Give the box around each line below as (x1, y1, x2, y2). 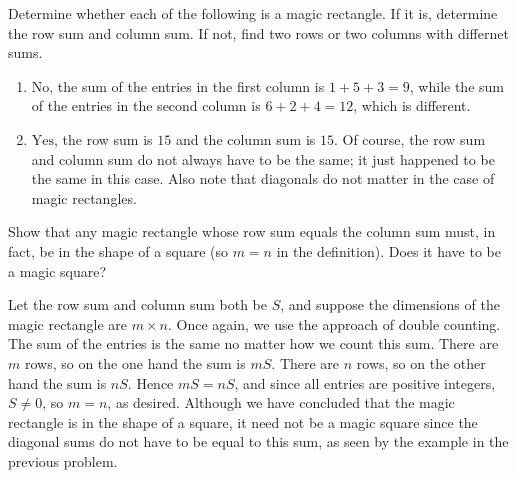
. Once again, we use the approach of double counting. (167, 313, 501, 334)
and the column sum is (175, 128, 316, 149)
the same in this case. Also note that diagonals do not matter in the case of (31, 168, 495, 189)
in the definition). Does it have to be (276, 240, 501, 261)
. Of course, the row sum (333, 128, 486, 149)
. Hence (127, 372, 174, 393)
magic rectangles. (31, 187, 137, 208)
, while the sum (409, 75, 504, 96)
